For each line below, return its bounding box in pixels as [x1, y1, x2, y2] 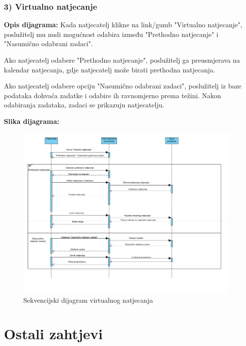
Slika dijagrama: [4, 116, 59, 126]
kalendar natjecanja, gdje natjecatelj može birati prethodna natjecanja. [4, 64, 215, 74]
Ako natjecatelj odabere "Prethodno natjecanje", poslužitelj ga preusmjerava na [4, 55, 240, 65]
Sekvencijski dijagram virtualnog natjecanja [23, 295, 153, 305]
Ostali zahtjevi [4, 323, 103, 343]
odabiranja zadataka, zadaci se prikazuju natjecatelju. [4, 100, 164, 110]
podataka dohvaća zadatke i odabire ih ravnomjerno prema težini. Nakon [4, 90, 221, 100]
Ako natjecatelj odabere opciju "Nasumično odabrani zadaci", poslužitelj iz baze [4, 81, 242, 91]
